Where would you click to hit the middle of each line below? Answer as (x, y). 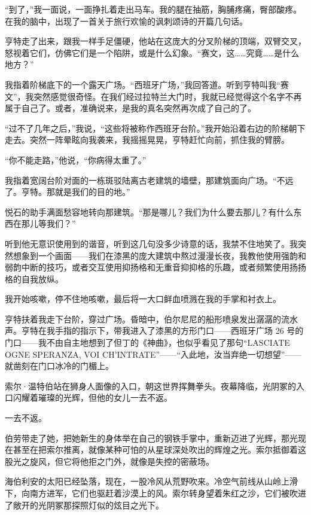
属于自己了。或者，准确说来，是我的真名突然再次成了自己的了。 (130, 108)
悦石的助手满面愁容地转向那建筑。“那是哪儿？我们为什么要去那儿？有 (141, 211)
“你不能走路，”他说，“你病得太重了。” (76, 159)
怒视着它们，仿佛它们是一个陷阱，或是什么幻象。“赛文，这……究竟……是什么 (152, 52)
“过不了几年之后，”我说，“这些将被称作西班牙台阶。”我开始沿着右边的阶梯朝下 (155, 128)
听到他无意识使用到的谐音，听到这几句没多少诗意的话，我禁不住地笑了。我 (151, 243)
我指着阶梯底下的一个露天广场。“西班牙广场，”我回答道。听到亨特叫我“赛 (147, 84)
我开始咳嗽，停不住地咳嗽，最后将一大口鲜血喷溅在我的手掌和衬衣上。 (143, 299)
